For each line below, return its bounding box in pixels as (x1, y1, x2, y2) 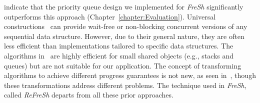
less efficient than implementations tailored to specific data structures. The (4, 40, 233, 51)
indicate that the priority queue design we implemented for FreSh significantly (4, 1, 243, 11)
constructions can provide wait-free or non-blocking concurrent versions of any (4, 21, 247, 31)
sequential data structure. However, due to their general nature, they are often (4, 30, 244, 41)
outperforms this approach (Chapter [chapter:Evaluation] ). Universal (4, 11, 216, 21)
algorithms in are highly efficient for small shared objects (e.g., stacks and (4, 50, 234, 60)
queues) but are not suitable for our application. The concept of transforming (4, 60, 241, 70)
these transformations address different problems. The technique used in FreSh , (4, 79, 246, 90)
